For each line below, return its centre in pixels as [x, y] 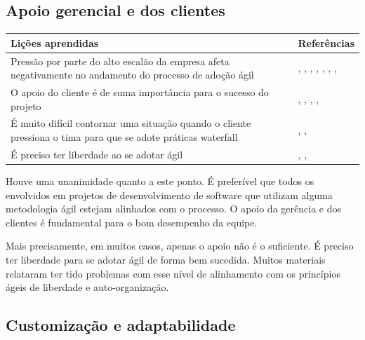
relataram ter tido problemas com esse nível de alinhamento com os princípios [173, 273]
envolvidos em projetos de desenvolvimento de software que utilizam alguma [169, 195]
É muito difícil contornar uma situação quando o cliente [131, 123]
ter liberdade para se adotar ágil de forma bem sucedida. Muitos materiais [166, 259]
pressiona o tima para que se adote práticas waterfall [124, 137]
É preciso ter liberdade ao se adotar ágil [97, 154]
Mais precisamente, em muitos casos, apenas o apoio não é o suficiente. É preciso [180, 246]
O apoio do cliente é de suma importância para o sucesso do [140, 91]
